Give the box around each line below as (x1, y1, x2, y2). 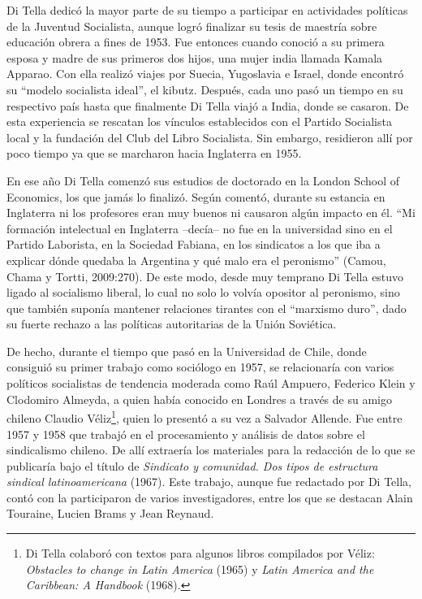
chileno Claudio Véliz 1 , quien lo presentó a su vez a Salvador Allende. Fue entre (6, 407, 403, 426)
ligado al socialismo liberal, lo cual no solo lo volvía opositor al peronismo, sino (6, 284, 400, 301)
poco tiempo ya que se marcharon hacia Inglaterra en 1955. (6, 145, 302, 162)
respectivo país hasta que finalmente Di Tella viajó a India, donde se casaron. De (6, 97, 409, 114)
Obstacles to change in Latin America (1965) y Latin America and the (25, 560, 374, 577)
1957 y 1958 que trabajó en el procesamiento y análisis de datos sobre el (6, 425, 365, 442)
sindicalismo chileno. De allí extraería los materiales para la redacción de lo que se (6, 441, 416, 458)
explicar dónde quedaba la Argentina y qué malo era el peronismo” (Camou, (6, 251, 386, 268)
